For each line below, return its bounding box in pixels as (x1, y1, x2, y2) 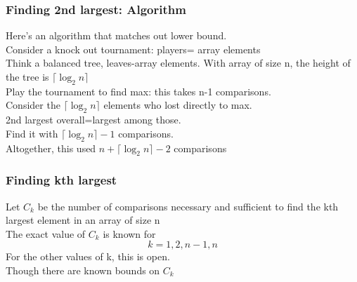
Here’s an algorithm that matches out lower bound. (6, 28, 227, 43)
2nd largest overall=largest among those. (6, 112, 181, 127)
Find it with (6, 126, 58, 140)
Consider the (6, 98, 60, 112)
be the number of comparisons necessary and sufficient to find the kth (37, 199, 339, 213)
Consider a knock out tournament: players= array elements (6, 41, 261, 56)
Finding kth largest (6, 171, 117, 189)
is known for (103, 226, 156, 241)
